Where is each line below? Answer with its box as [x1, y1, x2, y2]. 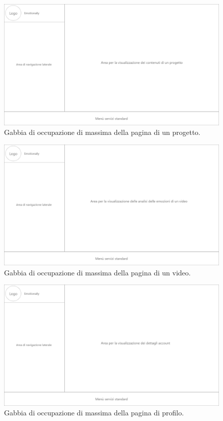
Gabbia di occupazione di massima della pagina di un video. [4, 267, 191, 277]
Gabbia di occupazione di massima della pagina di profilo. [4, 407, 184, 418]
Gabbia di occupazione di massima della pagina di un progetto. [4, 127, 201, 137]
